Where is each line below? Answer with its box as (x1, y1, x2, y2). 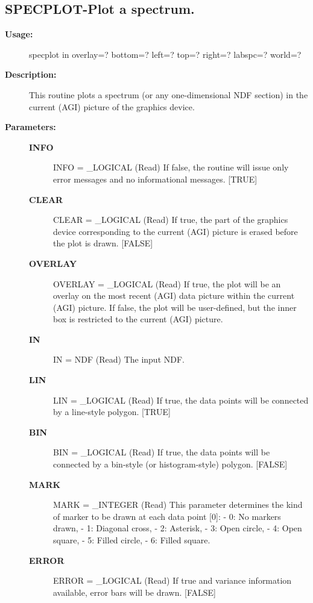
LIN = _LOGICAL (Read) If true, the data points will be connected (53, 393, 309, 406)
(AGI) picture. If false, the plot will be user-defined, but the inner (53, 301, 297, 313)
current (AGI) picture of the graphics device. (29, 100, 195, 113)
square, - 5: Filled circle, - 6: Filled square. (53, 534, 210, 546)
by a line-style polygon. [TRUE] (53, 405, 171, 418)
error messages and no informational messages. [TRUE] (53, 172, 258, 185)
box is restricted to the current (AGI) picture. (53, 313, 223, 325)
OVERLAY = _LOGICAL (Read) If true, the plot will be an (53, 277, 281, 290)
